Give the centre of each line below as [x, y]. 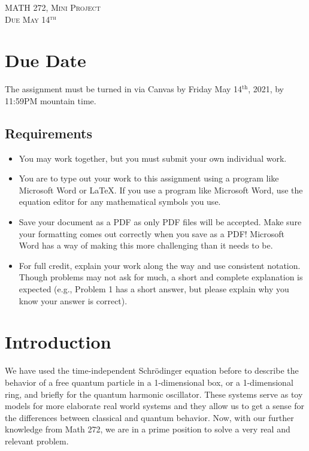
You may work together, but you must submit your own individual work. [153, 158]
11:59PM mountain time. [51, 100]
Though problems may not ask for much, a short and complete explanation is [161, 277]
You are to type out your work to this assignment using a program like [149, 178]
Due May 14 [28, 19]
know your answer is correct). [73, 300]
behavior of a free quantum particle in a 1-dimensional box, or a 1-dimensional [149, 382]
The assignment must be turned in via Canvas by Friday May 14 [124, 89]
